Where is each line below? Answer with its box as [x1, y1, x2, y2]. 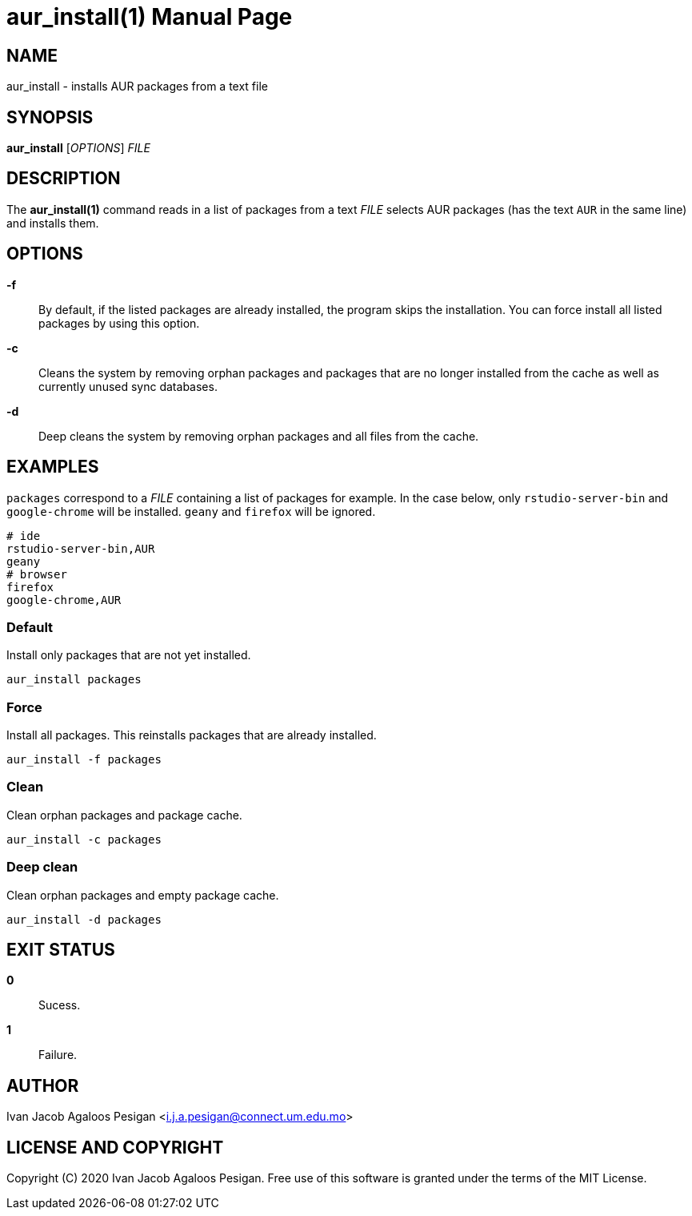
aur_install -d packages [6, 912, 162, 926]
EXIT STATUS [6, 939, 115, 960]
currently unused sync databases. [38, 379, 218, 393]
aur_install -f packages [6, 753, 162, 767]
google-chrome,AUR [6, 593, 122, 606]
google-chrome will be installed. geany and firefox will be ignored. [6, 504, 376, 518]
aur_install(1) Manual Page [6, 3, 293, 30]
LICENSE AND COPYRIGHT [6, 1137, 224, 1158]
